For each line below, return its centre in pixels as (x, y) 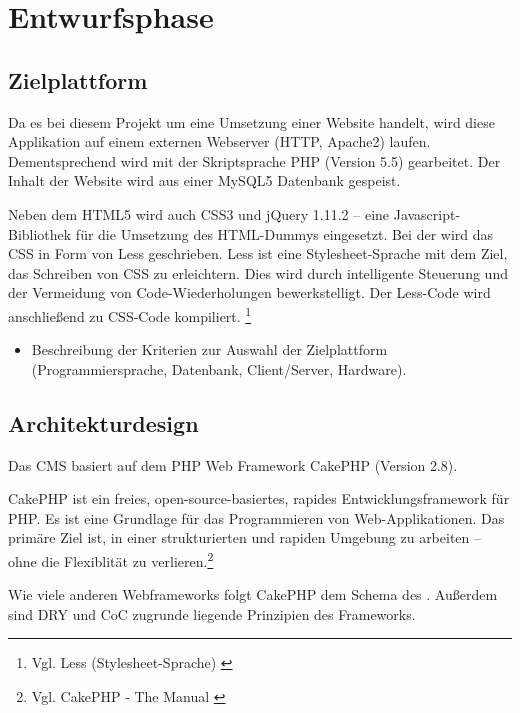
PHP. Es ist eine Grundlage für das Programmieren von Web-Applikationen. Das (256, 517)
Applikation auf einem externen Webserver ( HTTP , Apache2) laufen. (219, 141)
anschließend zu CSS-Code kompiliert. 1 (130, 314)
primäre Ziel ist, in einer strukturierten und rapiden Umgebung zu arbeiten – (245, 537)
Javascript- (427, 213)
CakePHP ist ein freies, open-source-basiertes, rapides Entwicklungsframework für (259, 498)
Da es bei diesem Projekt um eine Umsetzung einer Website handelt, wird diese (251, 121)
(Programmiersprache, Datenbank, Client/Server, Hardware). (219, 368)
